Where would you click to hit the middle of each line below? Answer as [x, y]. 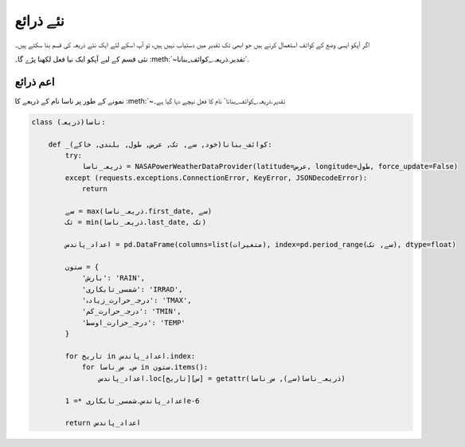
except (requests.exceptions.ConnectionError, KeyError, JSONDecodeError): [216, 178]
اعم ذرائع [35, 82]
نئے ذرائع [39, 21]
